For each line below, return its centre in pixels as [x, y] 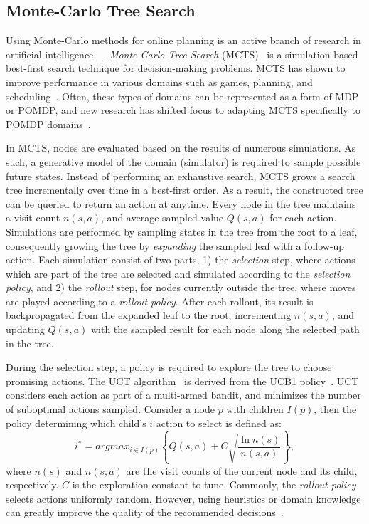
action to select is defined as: [219, 423]
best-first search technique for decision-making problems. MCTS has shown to [176, 68]
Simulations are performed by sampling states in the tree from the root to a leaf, [182, 231]
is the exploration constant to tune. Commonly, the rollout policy [214, 484]
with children [255, 409]
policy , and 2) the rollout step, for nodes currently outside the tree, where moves [181, 287]
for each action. [303, 218]
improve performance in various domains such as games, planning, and [159, 82]
